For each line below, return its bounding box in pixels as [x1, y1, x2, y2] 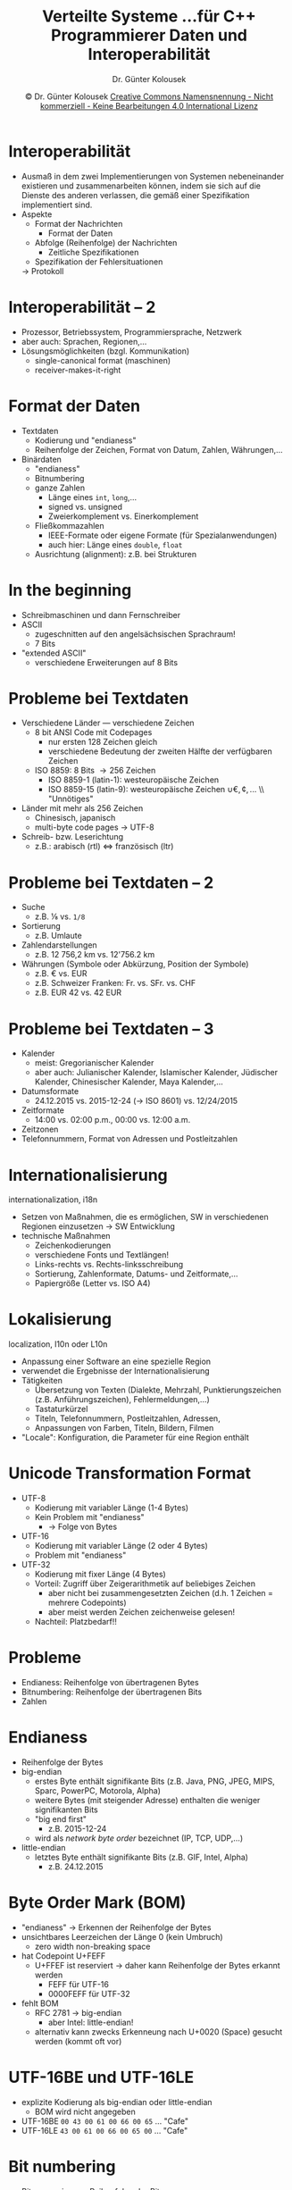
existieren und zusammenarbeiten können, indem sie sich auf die [21, 180, 261, 191]
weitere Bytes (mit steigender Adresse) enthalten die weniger [34, 1795, 261, 1805]
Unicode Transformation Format [8, 1463, 252, 1484]
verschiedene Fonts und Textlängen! [34, 1250, 170, 1260]
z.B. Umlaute [34, 931, 82, 941]
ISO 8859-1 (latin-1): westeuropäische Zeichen [47, 774, 220, 785]
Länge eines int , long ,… [47, 491, 138, 502]
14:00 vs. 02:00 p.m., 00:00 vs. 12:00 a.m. [34, 1115, 191, 1125]
